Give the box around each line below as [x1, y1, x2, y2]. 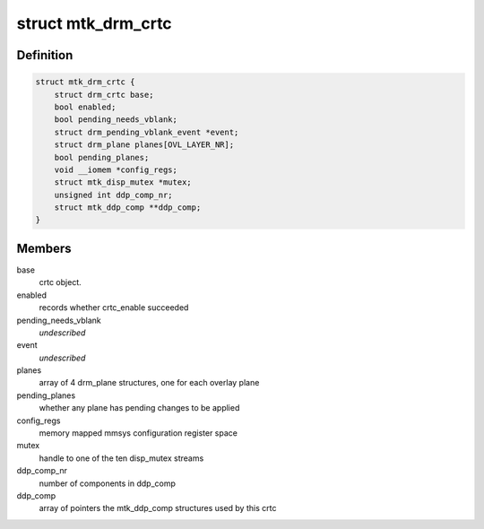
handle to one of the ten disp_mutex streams [39, 453, 204, 464]
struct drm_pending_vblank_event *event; [54, 126, 239, 137]
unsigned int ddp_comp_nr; [54, 189, 174, 200]
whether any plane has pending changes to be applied [39, 403, 240, 413]
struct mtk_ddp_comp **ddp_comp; [54, 203, 202, 212]
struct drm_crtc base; [54, 90, 154, 100]
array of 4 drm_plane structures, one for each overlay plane [39, 377, 260, 388]
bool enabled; [54, 101, 117, 112]
